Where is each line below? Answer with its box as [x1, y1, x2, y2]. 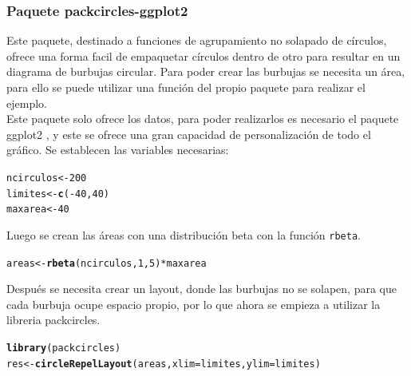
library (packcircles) [6, 342, 121, 354]
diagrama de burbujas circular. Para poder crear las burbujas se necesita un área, [6, 63, 405, 80]
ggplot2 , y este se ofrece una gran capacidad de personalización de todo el [6, 125, 371, 142]
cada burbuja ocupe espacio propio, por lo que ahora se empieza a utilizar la [6, 295, 381, 312]
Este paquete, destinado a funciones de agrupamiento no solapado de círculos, [6, 32, 387, 49]
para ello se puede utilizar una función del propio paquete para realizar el [6, 79, 366, 95]
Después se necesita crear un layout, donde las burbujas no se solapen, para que [6, 280, 397, 297]
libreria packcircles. [6, 311, 101, 328]
